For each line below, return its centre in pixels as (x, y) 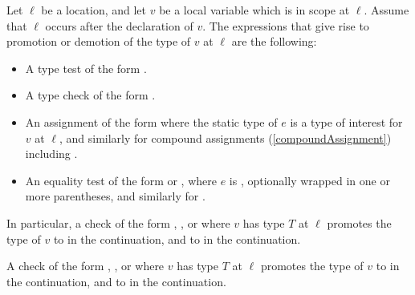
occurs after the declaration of (119, 25)
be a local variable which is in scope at (254, 10)
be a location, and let (94, 10)
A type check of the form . (90, 95)
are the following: (274, 41)
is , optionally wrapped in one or (309, 180)
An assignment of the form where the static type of (151, 121)
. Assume (387, 10)
